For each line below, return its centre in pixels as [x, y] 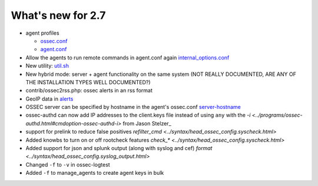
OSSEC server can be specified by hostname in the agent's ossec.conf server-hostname [133, 107]
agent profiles [42, 33]
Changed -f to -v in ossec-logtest [68, 164]
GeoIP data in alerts [49, 99]
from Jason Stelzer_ [147, 123]
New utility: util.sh [47, 66]
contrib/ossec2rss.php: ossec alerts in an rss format [89, 91]
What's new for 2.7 [58, 15]
